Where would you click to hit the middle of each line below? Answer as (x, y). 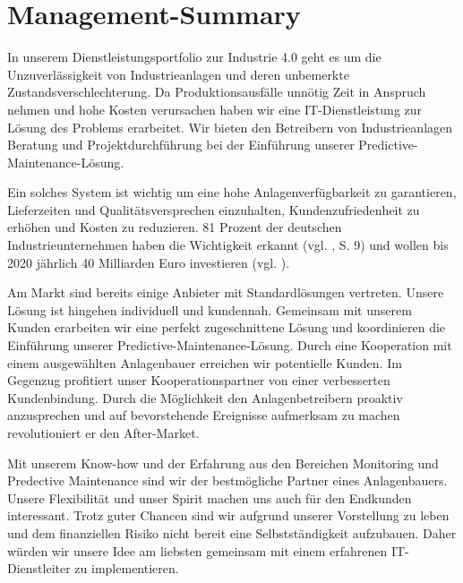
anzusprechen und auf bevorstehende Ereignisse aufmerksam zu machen (204, 415)
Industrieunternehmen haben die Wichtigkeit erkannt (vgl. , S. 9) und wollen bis (228, 245)
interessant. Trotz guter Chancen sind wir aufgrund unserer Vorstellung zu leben (228, 515)
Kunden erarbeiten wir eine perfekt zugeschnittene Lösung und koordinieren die (227, 327)
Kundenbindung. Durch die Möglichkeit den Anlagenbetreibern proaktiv (205, 397)
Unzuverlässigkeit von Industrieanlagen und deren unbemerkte (178, 74)
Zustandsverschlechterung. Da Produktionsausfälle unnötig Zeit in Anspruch (217, 92)
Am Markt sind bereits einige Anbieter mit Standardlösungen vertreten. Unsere (226, 292)
